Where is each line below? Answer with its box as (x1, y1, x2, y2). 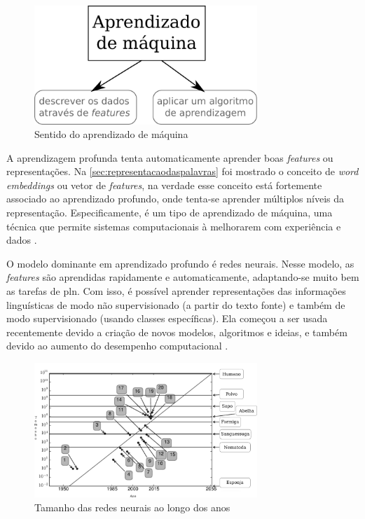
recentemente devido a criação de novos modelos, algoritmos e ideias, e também (6, 324, 347, 339)
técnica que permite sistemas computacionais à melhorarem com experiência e (6, 219, 341, 233)
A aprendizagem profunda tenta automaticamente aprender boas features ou (6, 150, 333, 165)
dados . (6, 233, 37, 247)
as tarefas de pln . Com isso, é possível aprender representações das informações (6, 284, 346, 298)
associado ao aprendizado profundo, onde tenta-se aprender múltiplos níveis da (6, 191, 345, 206)
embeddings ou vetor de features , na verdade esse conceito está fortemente (6, 177, 322, 192)
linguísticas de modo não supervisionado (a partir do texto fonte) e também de (6, 297, 345, 312)
